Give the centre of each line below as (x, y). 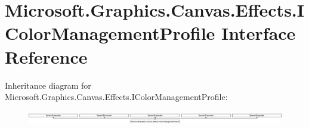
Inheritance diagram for (48, 85)
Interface (259, 33)
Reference (46, 56)
